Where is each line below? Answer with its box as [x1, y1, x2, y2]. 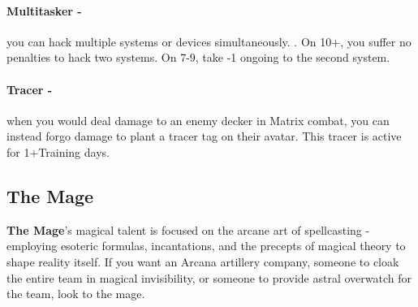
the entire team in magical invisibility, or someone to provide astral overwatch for [6, 269, 412, 286]
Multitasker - [6, 2, 82, 19]
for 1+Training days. [6, 143, 110, 160]
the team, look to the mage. [6, 285, 145, 302]
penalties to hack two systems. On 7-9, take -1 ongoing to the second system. [6, 49, 390, 66]
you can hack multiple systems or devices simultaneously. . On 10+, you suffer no [6, 32, 412, 50]
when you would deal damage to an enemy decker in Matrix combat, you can [6, 111, 390, 128]
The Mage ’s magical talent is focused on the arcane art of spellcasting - [6, 221, 370, 238]
